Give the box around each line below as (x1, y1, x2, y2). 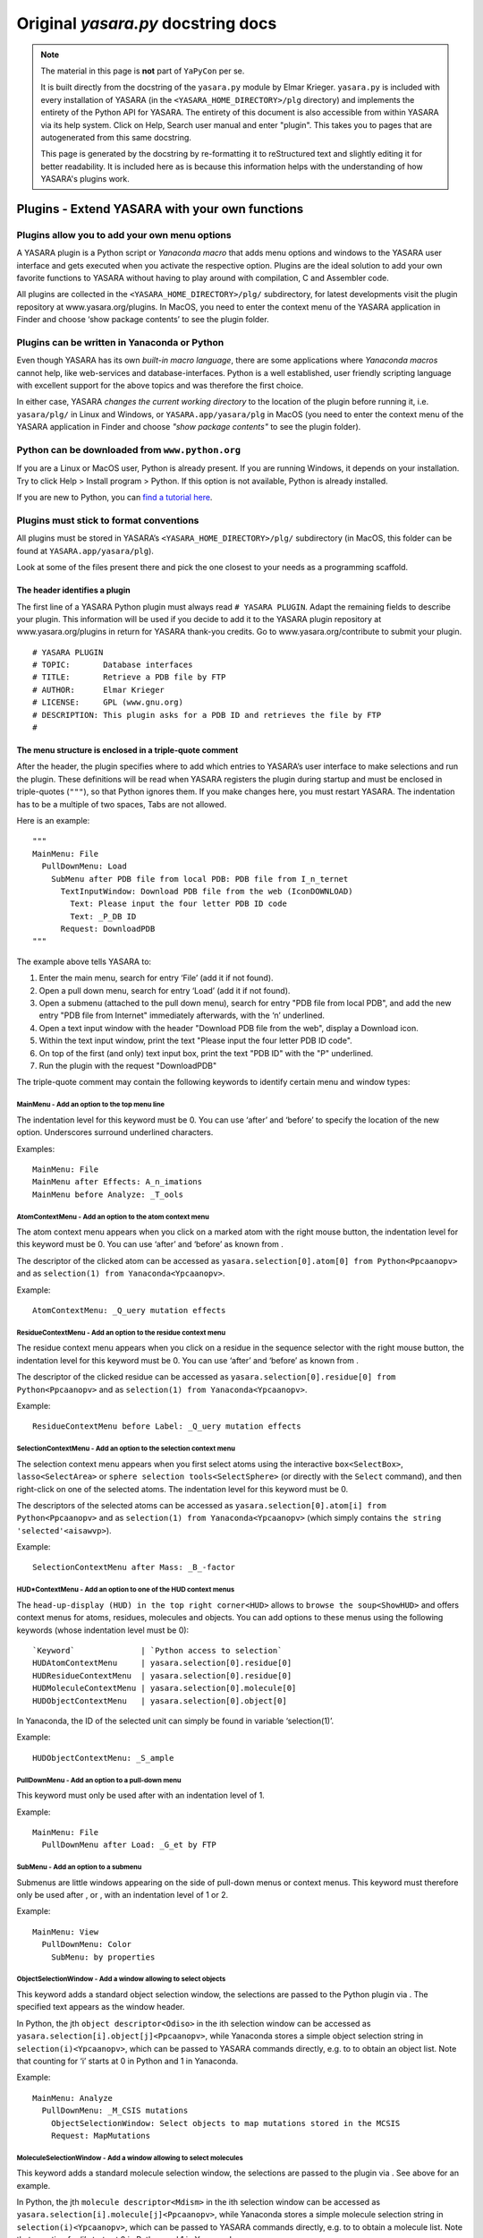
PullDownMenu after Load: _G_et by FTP (41, 1840, 216, 1850)
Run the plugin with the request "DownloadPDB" (38, 1061, 217, 1071)
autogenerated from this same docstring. (40, 132, 192, 142)
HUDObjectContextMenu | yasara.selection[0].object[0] (32, 1696, 288, 1705)
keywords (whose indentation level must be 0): (16, 1625, 190, 1636)
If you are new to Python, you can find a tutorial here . (16, 492, 213, 503)
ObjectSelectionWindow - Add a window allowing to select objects (16, 1975, 226, 1984)
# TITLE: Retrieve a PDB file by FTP (32, 672, 226, 682)
